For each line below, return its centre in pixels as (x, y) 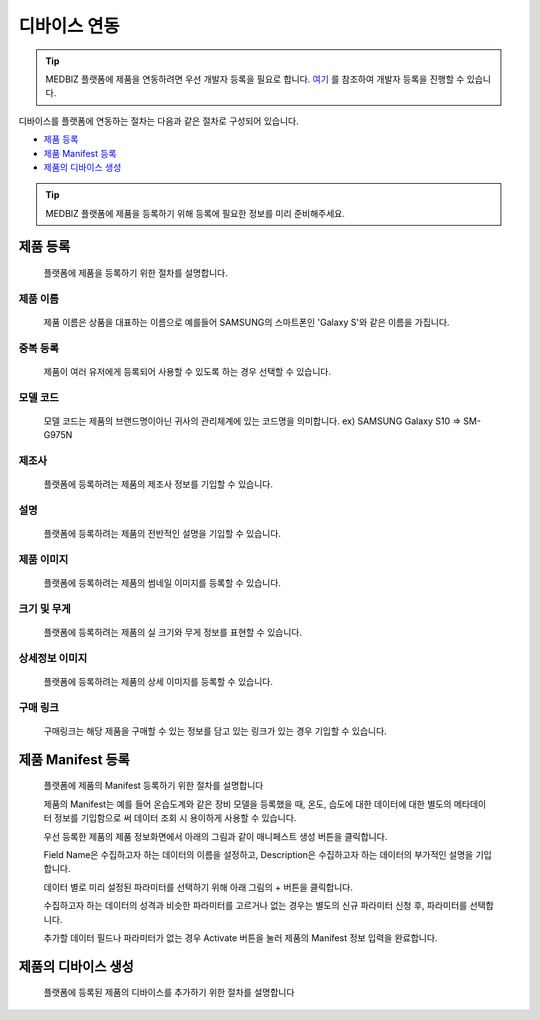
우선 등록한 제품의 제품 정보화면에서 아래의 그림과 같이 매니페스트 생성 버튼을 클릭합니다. (215, 836)
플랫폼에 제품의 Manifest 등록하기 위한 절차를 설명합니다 (153, 786)
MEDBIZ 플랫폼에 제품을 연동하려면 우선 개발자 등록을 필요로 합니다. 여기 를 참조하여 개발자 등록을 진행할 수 (255, 79)
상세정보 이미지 (53, 658)
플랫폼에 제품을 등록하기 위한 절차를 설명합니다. (136, 273)
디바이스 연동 (69, 26)
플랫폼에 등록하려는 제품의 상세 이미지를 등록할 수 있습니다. (158, 682)
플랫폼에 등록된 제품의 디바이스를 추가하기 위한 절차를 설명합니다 (169, 992)
